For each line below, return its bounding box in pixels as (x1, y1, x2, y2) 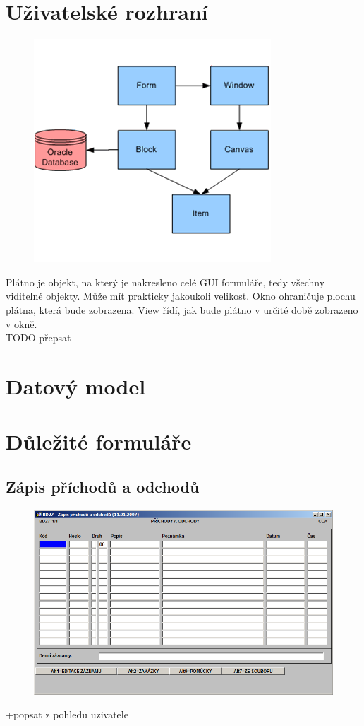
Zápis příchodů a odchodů (6, 475, 200, 497)
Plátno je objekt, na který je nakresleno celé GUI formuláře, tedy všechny (6, 274, 325, 289)
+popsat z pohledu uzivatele (6, 707, 128, 722)
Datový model (6, 371, 146, 400)
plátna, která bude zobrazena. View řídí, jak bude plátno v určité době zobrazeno (6, 302, 358, 317)
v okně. (6, 316, 37, 331)
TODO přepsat (6, 330, 71, 345)
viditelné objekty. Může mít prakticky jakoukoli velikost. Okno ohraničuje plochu (6, 288, 356, 303)
